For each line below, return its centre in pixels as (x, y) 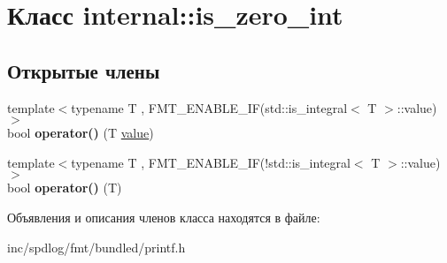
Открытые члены (84, 70)
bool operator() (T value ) (81, 133)
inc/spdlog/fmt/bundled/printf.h (96, 247)
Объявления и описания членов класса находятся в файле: (164, 217)
